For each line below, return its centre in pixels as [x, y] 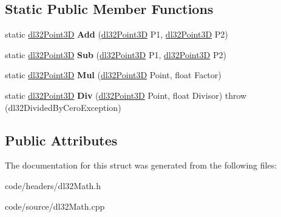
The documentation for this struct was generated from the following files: [141, 165]
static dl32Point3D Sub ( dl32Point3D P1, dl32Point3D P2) [116, 54]
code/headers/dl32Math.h [53, 185]
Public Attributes [61, 140]
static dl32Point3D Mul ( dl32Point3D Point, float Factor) [113, 75]
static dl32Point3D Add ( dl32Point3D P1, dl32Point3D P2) [117, 34]
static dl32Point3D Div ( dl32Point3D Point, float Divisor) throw [126, 95]
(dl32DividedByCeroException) [63, 107]
